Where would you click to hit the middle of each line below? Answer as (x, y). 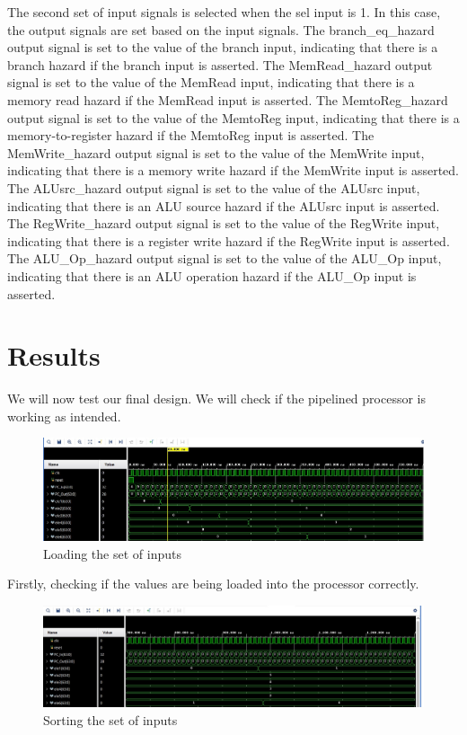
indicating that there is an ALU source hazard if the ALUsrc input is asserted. (224, 205)
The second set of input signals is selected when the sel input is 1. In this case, (224, 12)
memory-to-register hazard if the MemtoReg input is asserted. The (191, 135)
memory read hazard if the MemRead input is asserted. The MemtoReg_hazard (228, 99)
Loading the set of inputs (112, 553)
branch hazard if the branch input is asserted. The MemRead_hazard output (220, 64)
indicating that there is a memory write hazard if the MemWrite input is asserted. (233, 170)
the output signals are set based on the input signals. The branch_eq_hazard (221, 29)
